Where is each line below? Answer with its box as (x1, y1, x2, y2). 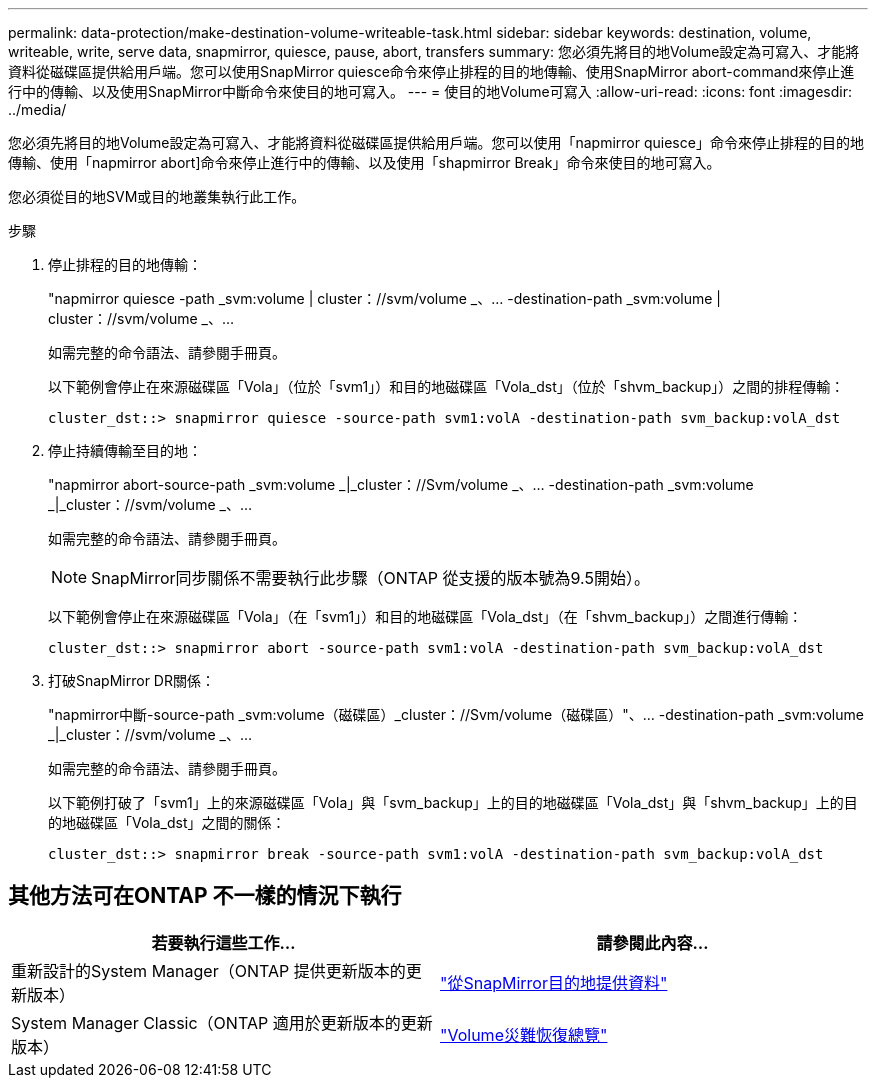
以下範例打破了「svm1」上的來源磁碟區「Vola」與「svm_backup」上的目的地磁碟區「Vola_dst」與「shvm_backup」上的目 (48, 794, 858, 811)
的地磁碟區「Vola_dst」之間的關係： (48, 814, 286, 831)
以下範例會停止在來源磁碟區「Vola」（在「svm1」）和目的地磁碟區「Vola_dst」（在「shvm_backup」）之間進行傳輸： (48, 608, 803, 625)
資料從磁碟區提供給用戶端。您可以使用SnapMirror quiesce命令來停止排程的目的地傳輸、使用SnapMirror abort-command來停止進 (8, 63, 855, 80)
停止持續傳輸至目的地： (48, 442, 202, 459)
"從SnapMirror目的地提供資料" (440, 972, 668, 993)
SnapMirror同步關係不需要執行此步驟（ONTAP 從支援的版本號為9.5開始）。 (91, 568, 650, 588)
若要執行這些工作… (151, 932, 296, 953)
